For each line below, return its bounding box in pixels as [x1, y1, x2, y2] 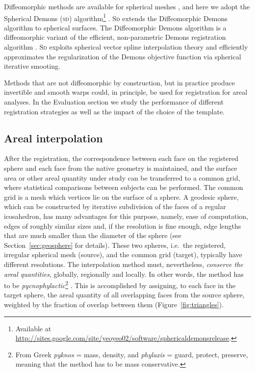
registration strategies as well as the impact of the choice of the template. [4, 106, 225, 116]
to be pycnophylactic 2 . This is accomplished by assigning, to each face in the [4, 279, 236, 290]
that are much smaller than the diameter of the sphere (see [4, 230, 181, 240]
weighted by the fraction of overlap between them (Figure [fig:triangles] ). [4, 299, 224, 309]
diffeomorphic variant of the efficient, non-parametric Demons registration [4, 32, 226, 42]
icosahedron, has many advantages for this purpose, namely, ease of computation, [4, 211, 248, 221]
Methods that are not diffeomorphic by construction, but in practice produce [4, 77, 235, 87]
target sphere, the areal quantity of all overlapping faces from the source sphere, [4, 290, 245, 300]
